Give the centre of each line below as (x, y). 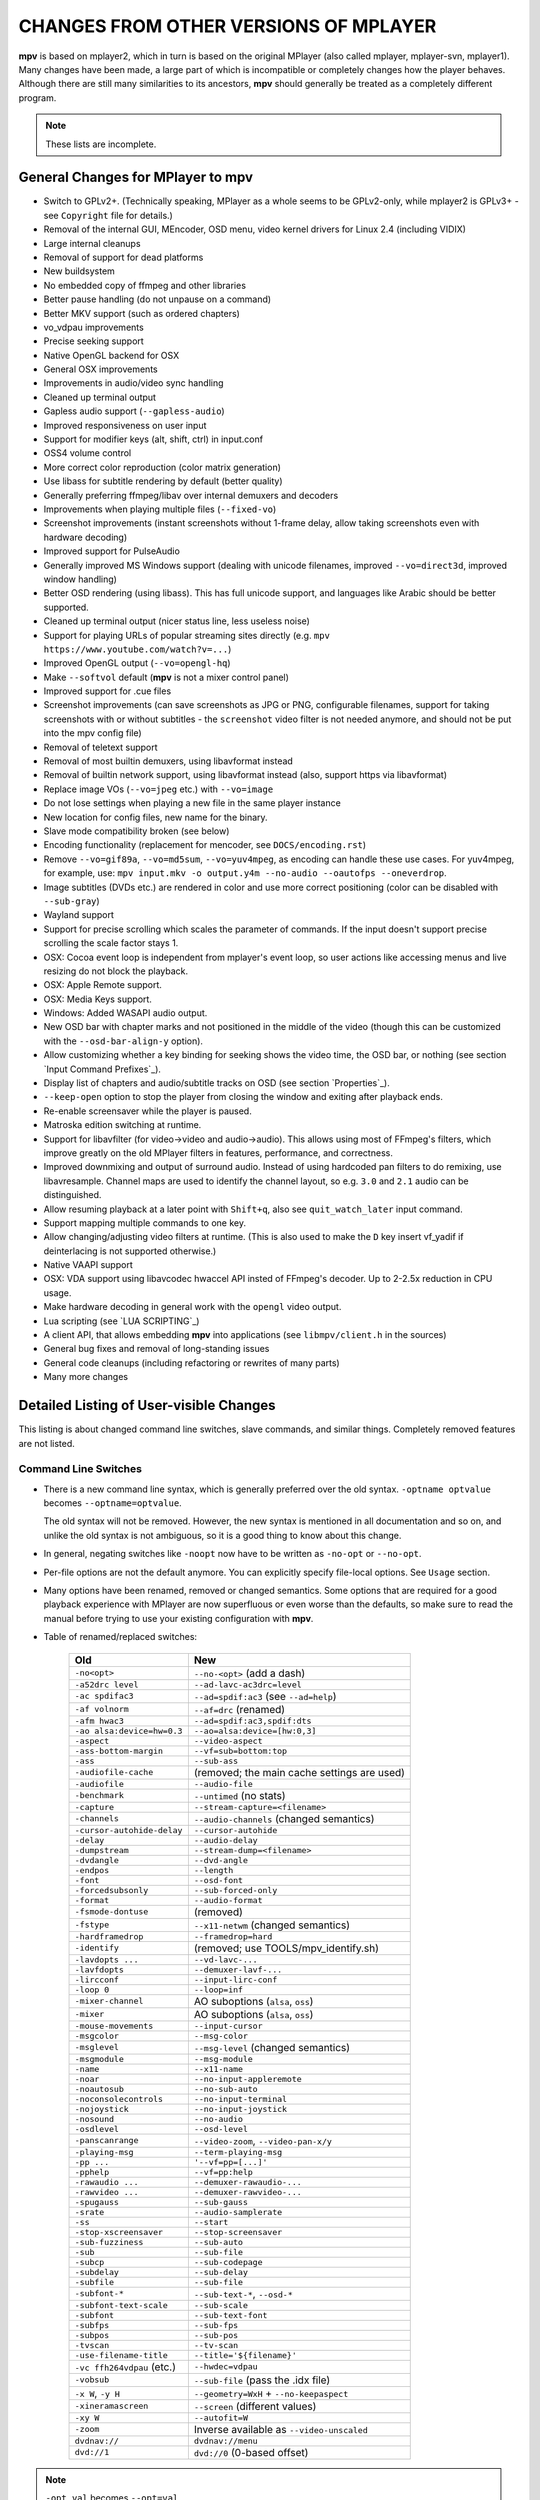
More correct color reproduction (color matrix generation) (162, 467)
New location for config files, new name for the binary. (156, 817)
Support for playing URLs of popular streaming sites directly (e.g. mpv (186, 635)
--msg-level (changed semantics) (271, 2047)
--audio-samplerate (238, 2211)
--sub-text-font (230, 2315)
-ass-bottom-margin (119, 1750)
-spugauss (97, 2201)
